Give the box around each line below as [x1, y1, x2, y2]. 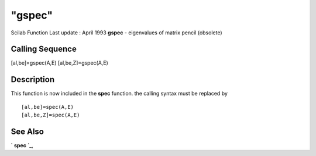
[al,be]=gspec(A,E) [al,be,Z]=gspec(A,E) [11, 59, 108, 66]
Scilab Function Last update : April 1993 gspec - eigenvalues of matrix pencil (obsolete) [11, 29, 222, 36]
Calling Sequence [11, 44, 77, 54]
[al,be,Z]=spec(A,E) [21, 112, 80, 119]
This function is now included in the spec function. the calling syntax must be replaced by [11, 90, 228, 97]
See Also [11, 126, 44, 136]
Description [11, 75, 55, 84]
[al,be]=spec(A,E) [21, 104, 74, 110]
